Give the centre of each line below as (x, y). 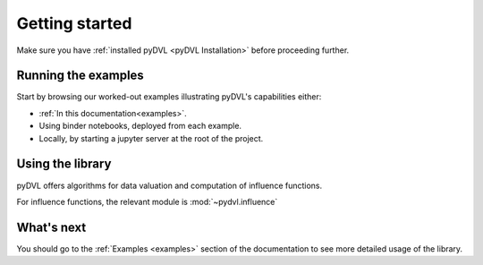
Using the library (64, 164)
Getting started (74, 23)
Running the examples (80, 76)
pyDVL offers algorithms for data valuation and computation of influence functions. (169, 185)
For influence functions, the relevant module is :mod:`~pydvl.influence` (147, 201)
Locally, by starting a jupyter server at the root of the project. (151, 138)
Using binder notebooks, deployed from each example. (140, 126)
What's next (51, 227)
